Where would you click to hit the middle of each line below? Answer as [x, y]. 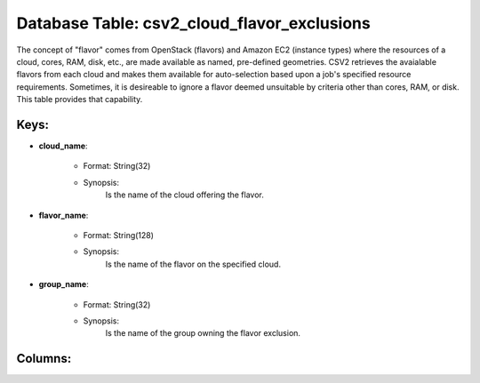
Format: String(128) [119, 235]
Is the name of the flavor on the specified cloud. [193, 264]
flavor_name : [64, 215]
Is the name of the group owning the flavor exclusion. [203, 333]
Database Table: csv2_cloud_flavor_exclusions [193, 23]
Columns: [44, 359]
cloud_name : [63, 146]
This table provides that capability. [80, 100]
